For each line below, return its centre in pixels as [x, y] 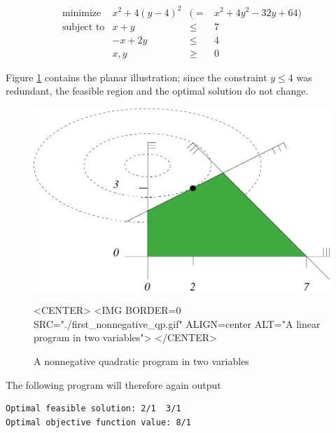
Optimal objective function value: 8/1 [98, 422]
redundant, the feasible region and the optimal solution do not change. [157, 91]
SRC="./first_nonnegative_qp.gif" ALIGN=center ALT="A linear [177, 323]
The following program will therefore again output [113, 384]
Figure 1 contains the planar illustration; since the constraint [136, 77]
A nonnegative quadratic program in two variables [141, 361]
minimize [82, 13]
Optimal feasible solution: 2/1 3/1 [93, 409]
